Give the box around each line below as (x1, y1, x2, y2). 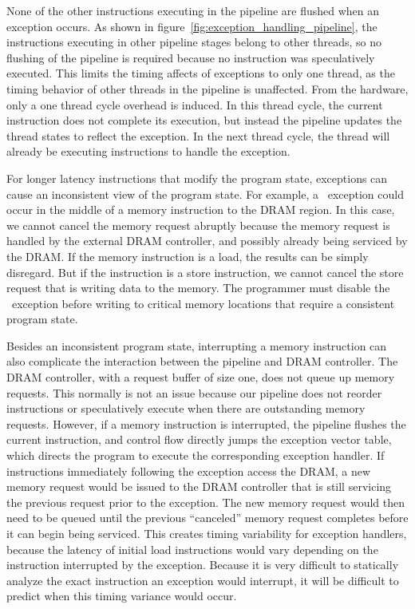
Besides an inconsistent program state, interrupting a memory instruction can (6, 337, 387, 354)
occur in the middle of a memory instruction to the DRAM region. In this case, (6, 201, 395, 218)
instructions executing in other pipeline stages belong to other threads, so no (6, 34, 382, 50)
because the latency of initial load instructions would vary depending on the (6, 540, 378, 557)
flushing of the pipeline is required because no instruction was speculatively (6, 49, 375, 65)
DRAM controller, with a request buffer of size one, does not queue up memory (6, 369, 395, 386)
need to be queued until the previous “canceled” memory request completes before (6, 509, 409, 526)
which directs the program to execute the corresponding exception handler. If (6, 447, 385, 464)
